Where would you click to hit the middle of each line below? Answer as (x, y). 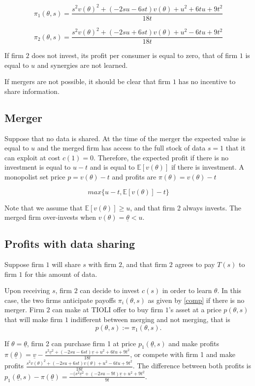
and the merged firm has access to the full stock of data (121, 148)
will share (66, 264)
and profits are (134, 177)
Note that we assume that (44, 207)
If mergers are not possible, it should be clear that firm (88, 81)
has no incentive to (207, 81)
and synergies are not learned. (82, 65)
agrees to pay (195, 264)
